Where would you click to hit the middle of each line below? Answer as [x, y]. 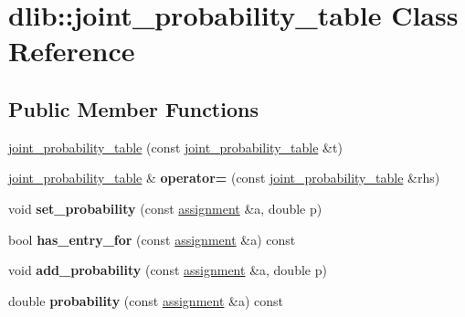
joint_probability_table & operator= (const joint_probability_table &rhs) [224, 178]
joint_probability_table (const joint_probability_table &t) [175, 147]
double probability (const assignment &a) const [146, 300]
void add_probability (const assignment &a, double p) [168, 270]
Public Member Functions [133, 108]
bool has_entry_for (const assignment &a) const [152, 239]
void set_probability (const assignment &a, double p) [165, 208]
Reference [72, 51]
